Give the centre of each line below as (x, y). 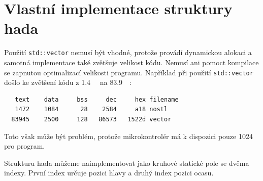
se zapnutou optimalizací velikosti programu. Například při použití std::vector (129, 72)
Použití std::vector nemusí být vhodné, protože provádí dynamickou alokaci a (128, 52)
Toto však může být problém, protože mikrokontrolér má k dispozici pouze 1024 (128, 136)
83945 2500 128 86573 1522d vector (91, 119)
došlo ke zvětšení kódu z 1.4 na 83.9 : (68, 82)
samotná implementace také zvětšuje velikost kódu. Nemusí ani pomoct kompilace (131, 62)
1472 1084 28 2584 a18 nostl (91, 109)
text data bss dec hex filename (97, 99)
